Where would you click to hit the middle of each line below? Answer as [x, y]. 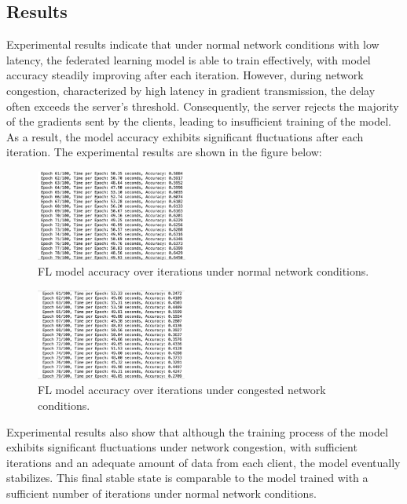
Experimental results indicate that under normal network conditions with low [193, 44]
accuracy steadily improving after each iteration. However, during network [185, 75]
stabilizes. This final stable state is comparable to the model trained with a [187, 478]
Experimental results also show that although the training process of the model [197, 431]
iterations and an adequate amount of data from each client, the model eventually [203, 462]
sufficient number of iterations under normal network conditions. [161, 493]
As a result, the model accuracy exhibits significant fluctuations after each [185, 136]
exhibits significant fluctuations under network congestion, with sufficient [182, 447]
